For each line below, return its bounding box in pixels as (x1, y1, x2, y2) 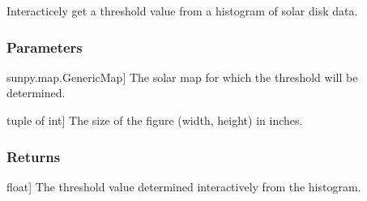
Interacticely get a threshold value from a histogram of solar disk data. (6, 2, 358, 19)
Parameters (6, 36, 83, 57)
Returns (6, 146, 61, 166)
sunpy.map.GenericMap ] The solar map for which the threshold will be (6, 68, 358, 85)
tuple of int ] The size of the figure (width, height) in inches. (6, 112, 303, 128)
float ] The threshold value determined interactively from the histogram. (6, 177, 361, 195)
